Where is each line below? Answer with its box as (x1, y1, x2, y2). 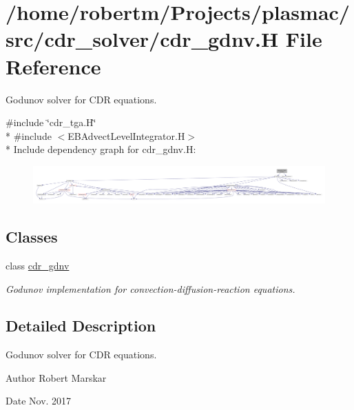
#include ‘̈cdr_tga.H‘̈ (6, 115, 96, 130)
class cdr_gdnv (6, 258, 70, 272)
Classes (6, 226, 58, 247)
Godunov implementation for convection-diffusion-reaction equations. (6, 281, 295, 296)
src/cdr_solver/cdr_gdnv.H (6, 25, 279, 53)
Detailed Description (6, 315, 156, 336)
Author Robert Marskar (6, 370, 107, 385)
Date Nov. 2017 (6, 393, 72, 408)
